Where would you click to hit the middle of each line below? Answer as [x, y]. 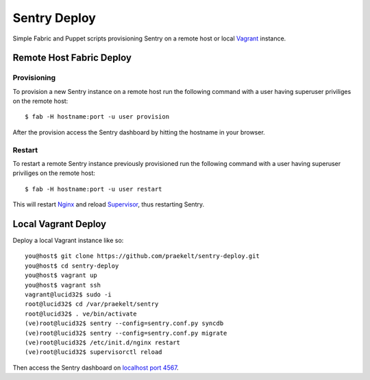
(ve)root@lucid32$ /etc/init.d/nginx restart [103, 343]
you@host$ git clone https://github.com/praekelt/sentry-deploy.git [142, 256]
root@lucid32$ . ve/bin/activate [81, 313]
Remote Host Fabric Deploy [72, 58]
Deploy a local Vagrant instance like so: [68, 241]
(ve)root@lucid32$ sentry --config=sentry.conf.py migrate [126, 333]
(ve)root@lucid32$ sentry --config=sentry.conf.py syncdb [124, 323]
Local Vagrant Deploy [60, 224]
